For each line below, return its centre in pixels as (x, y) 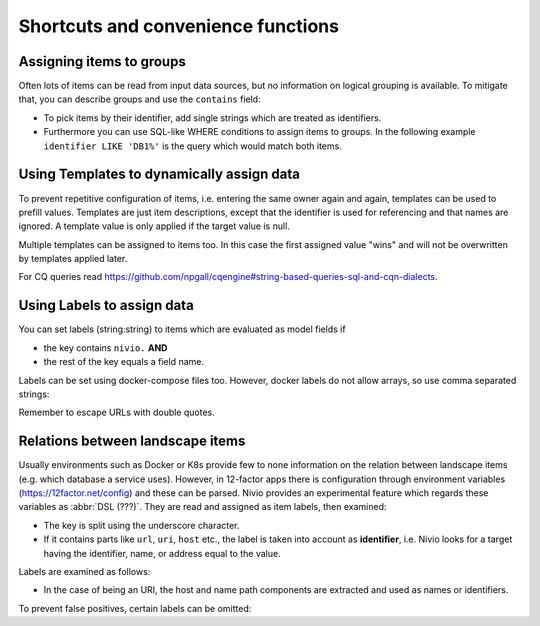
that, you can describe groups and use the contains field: (139, 99)
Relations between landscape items (132, 441)
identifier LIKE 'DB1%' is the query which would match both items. (192, 146)
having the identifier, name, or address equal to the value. (162, 553)
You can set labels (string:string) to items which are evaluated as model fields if (182, 329)
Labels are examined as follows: (84, 571)
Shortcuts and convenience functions (179, 26)
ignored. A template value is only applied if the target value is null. (154, 226)
